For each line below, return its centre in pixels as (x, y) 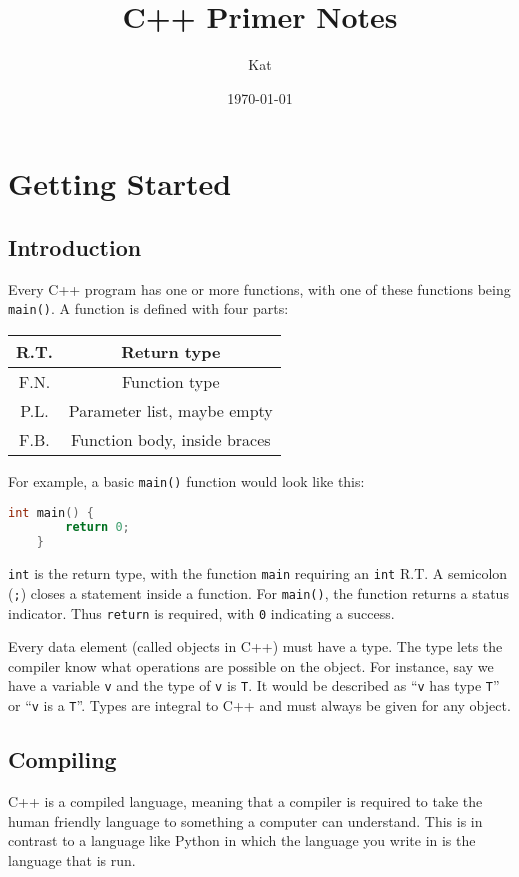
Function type (171, 381)
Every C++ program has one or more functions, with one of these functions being (259, 288)
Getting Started (120, 183)
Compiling (62, 759)
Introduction (75, 246)
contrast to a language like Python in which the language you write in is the (242, 840)
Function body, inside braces (170, 439)
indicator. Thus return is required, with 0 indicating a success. (201, 612)
